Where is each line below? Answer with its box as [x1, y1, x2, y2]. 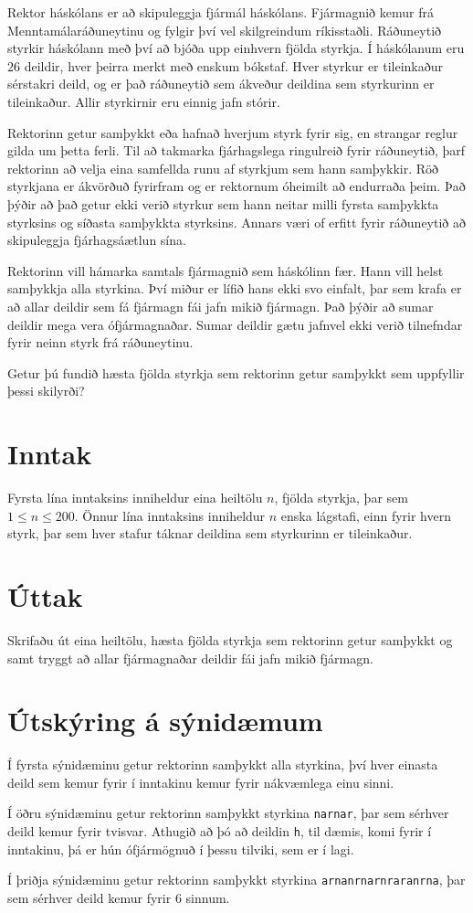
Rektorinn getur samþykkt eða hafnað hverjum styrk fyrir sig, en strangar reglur [7, 122, 458, 142]
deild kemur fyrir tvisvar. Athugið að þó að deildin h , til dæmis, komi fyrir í [7, 822, 432, 841]
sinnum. [185, 887, 230, 907]
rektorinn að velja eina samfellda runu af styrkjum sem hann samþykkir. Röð [7, 158, 439, 177]
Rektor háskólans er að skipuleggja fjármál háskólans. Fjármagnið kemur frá [7, 3, 434, 21]
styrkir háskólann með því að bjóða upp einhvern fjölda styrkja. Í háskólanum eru [7, 38, 465, 58]
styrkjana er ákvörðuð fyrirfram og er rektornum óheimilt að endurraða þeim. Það [7, 176, 466, 196]
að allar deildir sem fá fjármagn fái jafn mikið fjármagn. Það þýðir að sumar [7, 296, 434, 315]
